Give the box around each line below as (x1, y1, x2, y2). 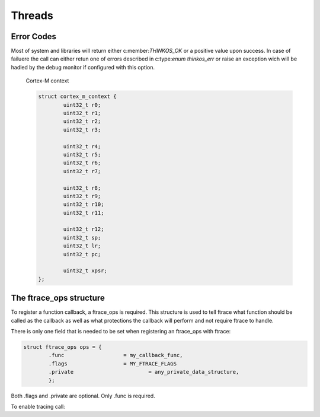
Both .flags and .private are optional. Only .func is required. (11, 392, 155, 399)
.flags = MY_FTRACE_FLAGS (48, 360, 177, 367)
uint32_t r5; (63, 151, 101, 158)
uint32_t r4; (63, 143, 101, 149)
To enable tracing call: (11, 403, 65, 410)
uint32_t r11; (63, 209, 104, 216)
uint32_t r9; (63, 193, 101, 199)
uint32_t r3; (63, 126, 101, 133)
